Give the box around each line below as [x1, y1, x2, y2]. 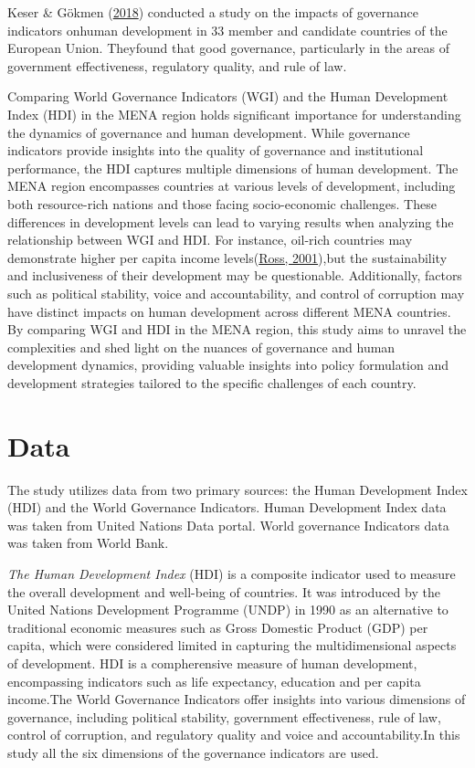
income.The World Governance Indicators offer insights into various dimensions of [7, 689, 466, 709]
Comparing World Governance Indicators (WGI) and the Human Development [7, 87, 449, 106]
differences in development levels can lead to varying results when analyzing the [7, 212, 454, 231]
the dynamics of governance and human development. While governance [7, 122, 410, 142]
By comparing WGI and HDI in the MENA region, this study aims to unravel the [7, 320, 467, 339]
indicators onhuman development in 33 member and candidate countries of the [7, 20, 448, 39]
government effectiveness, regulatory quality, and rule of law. [7, 56, 347, 75]
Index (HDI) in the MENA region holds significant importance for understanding [7, 104, 461, 123]
